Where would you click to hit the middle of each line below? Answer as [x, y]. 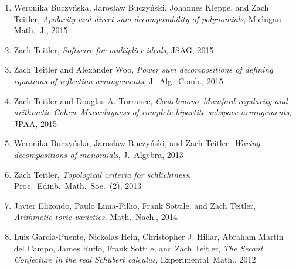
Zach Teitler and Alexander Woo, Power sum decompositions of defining [143, 69]
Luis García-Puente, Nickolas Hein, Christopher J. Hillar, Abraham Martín [149, 236]
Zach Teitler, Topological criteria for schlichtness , [102, 174]
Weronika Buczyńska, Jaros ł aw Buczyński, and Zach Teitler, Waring [137, 143]
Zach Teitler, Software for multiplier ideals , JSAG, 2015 [114, 49]
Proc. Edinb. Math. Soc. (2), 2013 [78, 186]
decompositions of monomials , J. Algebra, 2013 [98, 154]
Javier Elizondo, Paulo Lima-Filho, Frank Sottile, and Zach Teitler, [135, 205]
